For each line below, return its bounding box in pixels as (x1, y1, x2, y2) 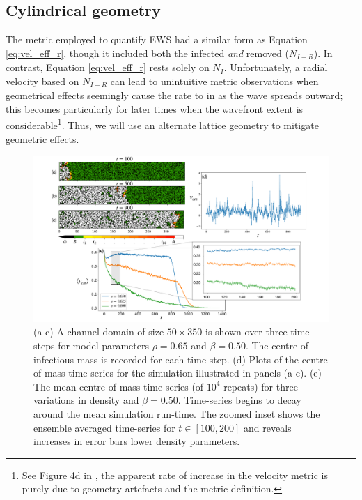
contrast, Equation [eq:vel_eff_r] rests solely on (6, 60, 210, 75)
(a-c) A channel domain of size (33, 324, 164, 339)
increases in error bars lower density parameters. (33, 434, 240, 448)
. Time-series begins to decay (178, 393, 301, 407)
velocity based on (6, 73, 79, 88)
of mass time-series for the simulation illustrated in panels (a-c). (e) (33, 365, 322, 380)
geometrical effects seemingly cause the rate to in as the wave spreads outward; (6, 88, 343, 103)
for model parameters (58, 338, 149, 353)
